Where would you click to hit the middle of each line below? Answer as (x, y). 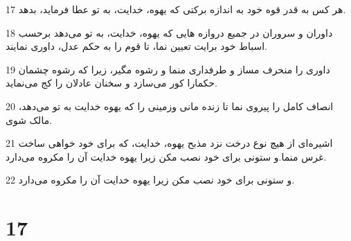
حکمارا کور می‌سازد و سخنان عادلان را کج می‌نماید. (111, 83)
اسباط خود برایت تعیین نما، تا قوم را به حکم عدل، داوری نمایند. (136, 46)
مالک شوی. (29, 119)
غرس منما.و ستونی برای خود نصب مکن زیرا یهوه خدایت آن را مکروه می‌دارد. (166, 156)
